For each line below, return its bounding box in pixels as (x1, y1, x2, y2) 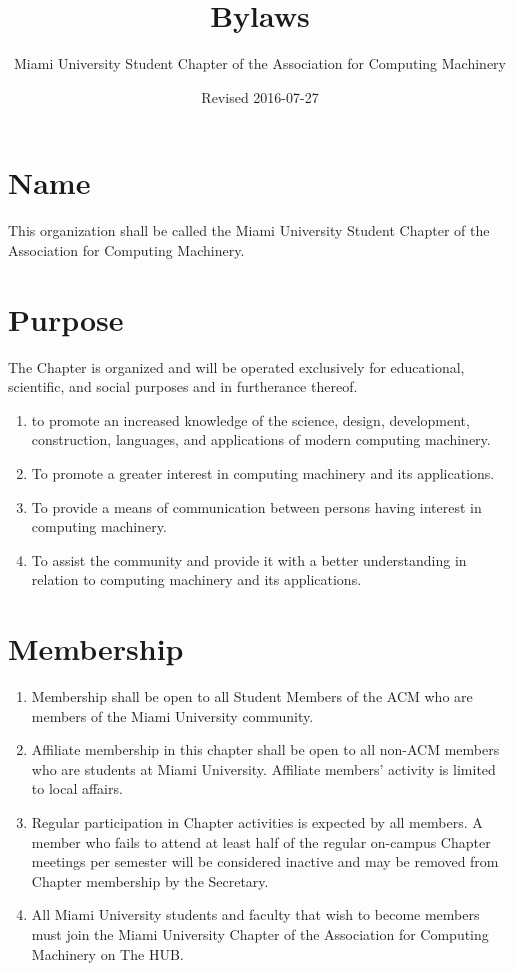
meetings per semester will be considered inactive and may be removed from (31, 851, 499, 872)
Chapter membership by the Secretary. (31, 870, 269, 891)
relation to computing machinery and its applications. (31, 569, 362, 590)
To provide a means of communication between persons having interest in (31, 496, 482, 517)
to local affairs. (31, 778, 123, 799)
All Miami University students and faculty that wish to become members (31, 904, 480, 925)
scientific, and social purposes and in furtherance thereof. (8, 376, 358, 397)
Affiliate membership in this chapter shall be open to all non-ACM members (31, 739, 500, 760)
